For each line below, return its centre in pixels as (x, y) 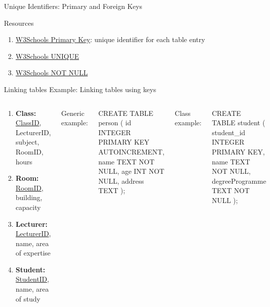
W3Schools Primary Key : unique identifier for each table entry (110, 39)
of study (28, 298)
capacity (28, 207)
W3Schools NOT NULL (52, 73)
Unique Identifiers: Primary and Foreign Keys (73, 6)
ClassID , (28, 123)
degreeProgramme (239, 180)
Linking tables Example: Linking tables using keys (80, 89)
